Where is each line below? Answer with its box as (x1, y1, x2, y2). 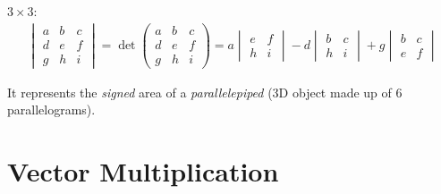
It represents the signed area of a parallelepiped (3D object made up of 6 (7, 82, 403, 101)
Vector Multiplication (7, 153, 279, 190)
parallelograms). (7, 100, 96, 119)
